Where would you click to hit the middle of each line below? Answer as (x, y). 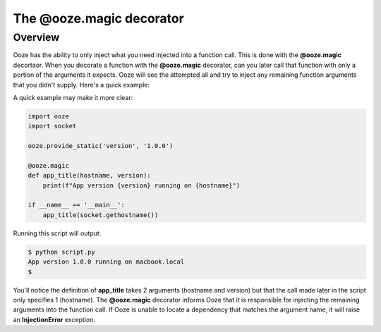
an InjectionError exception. (54, 319)
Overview (36, 37)
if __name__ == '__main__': (76, 205)
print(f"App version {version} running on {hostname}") (141, 185)
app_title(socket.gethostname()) (101, 215)
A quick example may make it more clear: (73, 97)
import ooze (49, 116)
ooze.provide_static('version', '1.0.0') (101, 146)
